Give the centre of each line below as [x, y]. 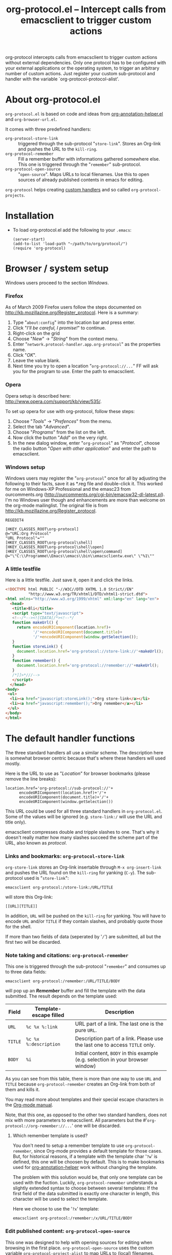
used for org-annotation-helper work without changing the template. [85, 1167]
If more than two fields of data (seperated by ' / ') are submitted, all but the [83, 936]
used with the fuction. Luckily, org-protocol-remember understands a [85, 1183]
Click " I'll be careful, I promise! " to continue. [59, 328]
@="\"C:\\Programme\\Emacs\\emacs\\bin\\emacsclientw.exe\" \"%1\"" [80, 556]
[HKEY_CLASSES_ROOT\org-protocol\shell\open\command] [64, 551]
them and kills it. [23, 1090]
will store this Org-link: [29, 897]
